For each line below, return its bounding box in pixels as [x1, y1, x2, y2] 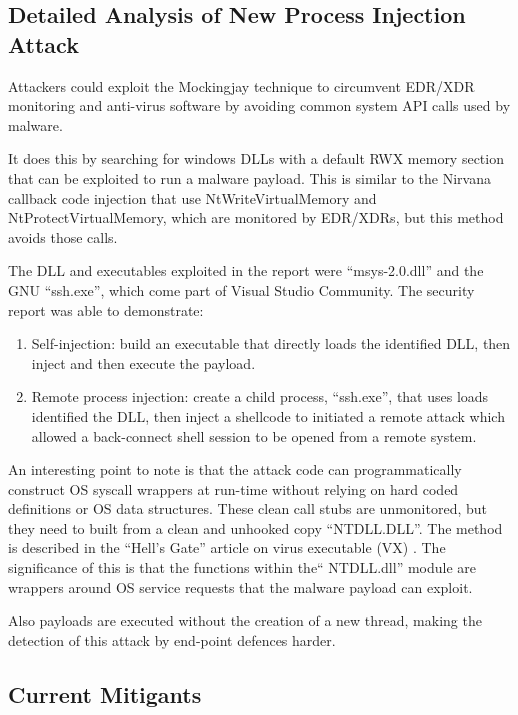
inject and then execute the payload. [31, 352, 256, 373]
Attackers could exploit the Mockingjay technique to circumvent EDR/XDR [8, 75, 475, 96]
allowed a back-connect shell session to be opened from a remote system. [31, 425, 477, 446]
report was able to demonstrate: [8, 299, 204, 320]
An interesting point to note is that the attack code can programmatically [8, 459, 462, 480]
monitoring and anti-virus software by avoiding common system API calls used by [8, 95, 511, 116]
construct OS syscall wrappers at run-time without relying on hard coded [8, 478, 459, 499]
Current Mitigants [8, 678, 202, 709]
